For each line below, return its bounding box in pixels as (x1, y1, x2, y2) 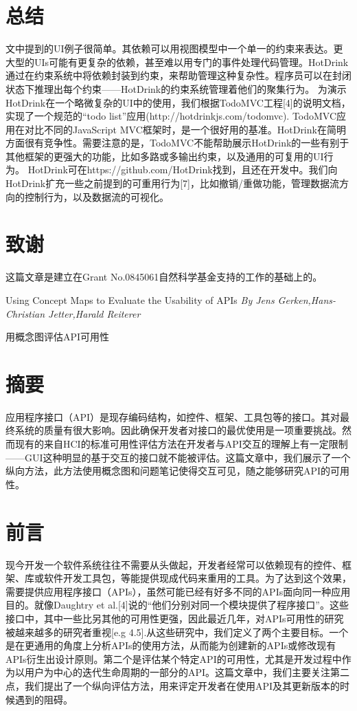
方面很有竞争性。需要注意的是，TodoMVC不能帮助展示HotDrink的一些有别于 (5, 135, 349, 150)
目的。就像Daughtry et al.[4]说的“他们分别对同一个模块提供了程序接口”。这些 (5, 598, 349, 612)
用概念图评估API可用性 (5, 329, 110, 344)
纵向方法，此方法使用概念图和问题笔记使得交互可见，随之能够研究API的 (5, 463, 331, 478)
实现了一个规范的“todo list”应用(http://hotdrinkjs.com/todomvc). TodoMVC (5, 109, 337, 123)
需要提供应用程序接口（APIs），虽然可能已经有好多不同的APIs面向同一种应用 (5, 584, 351, 598)
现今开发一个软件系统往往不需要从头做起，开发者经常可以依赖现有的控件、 (5, 557, 342, 571)
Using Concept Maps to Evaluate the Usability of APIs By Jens (5, 292, 275, 307)
